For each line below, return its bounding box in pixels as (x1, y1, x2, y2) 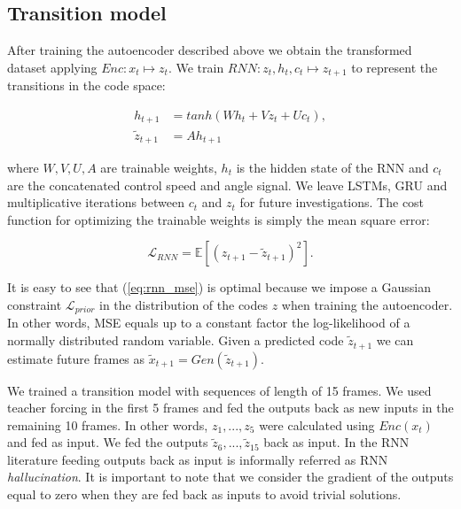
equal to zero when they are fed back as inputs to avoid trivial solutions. (7, 485, 402, 504)
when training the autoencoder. (281, 296, 453, 313)
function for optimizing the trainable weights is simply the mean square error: (7, 210, 430, 228)
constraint (7, 296, 62, 313)
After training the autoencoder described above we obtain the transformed (7, 41, 412, 59)
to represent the (351, 58, 438, 76)
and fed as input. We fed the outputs (7, 433, 208, 451)
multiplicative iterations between (7, 193, 185, 212)
